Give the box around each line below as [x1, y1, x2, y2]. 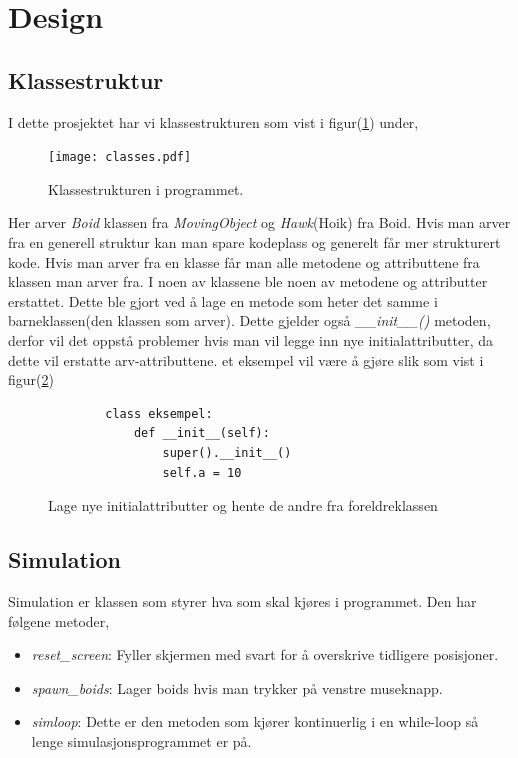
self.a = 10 [162, 465, 242, 480]
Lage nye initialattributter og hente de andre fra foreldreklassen [48, 495, 438, 516]
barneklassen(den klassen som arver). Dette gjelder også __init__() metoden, [8, 310, 491, 331]
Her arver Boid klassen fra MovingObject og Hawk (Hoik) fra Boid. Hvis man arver [8, 212, 511, 233]
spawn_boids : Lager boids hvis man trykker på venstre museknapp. [31, 677, 443, 698]
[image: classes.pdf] [48, 150, 192, 165]
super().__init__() [162, 445, 292, 460]
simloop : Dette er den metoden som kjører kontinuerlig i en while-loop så [31, 711, 479, 732]
